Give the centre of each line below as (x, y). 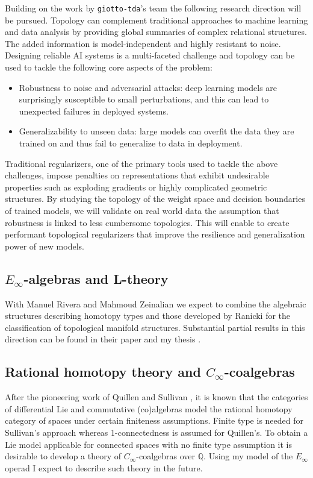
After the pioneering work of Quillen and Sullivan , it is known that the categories (156, 397)
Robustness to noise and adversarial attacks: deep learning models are (148, 87)
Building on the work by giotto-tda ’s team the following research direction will (153, 8)
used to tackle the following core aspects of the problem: (109, 67)
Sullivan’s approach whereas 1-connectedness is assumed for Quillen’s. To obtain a (156, 432)
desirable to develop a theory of (63, 456)
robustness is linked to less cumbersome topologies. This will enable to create (147, 222)
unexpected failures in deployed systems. (94, 111)
